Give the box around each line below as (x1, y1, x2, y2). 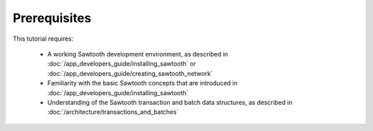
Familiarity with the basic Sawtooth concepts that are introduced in (47, 79, 238, 88)
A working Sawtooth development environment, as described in (47, 50, 229, 58)
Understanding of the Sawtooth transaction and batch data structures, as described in (47, 98, 293, 106)
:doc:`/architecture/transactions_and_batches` (47, 108, 179, 117)
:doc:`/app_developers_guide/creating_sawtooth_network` (47, 69, 213, 77)
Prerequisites (12, 10, 92, 26)
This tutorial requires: (12, 34, 74, 43)
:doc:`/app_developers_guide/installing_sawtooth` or (47, 59, 196, 68)
